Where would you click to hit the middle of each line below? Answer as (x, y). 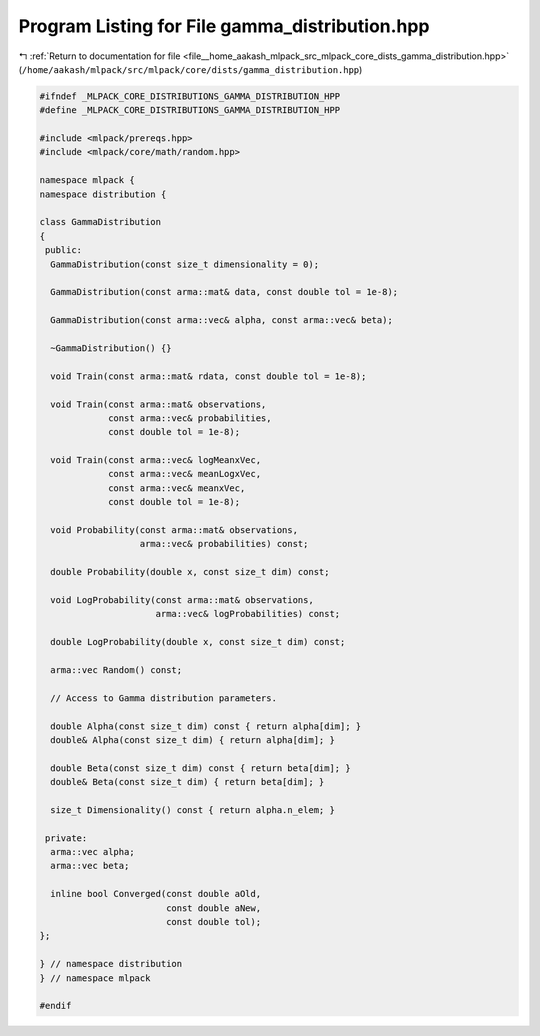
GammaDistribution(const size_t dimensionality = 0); (185, 264)
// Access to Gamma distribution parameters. (163, 698)
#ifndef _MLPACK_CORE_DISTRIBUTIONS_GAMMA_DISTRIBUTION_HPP (190, 96)
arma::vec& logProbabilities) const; (248, 614)
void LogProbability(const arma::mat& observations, (182, 599)
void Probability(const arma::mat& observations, (174, 530)
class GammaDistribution (100, 222)
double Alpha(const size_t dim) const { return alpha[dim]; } (206, 726)
